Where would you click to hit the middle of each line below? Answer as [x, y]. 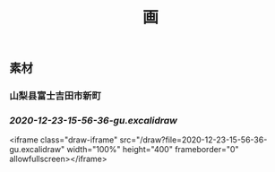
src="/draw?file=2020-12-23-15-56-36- [193, 140]
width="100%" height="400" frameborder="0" [153, 150]
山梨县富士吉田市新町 [55, 96]
